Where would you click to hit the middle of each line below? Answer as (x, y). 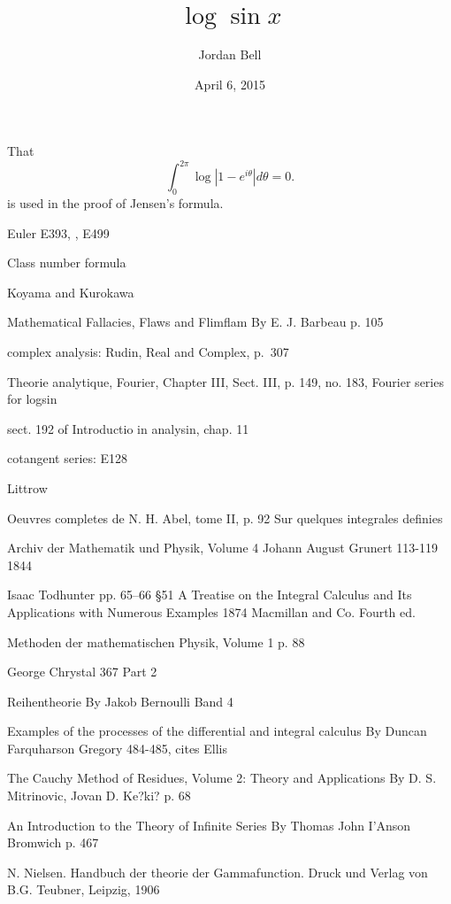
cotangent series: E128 (68, 458)
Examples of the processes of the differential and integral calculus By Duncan (217, 731)
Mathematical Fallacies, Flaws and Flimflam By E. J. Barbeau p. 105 (195, 322)
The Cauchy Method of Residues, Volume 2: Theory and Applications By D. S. (222, 778)
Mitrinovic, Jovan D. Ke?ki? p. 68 (99, 796)
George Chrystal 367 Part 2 (82, 672)
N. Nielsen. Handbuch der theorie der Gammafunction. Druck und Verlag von (218, 872)
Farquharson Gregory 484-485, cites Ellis (118, 748)
